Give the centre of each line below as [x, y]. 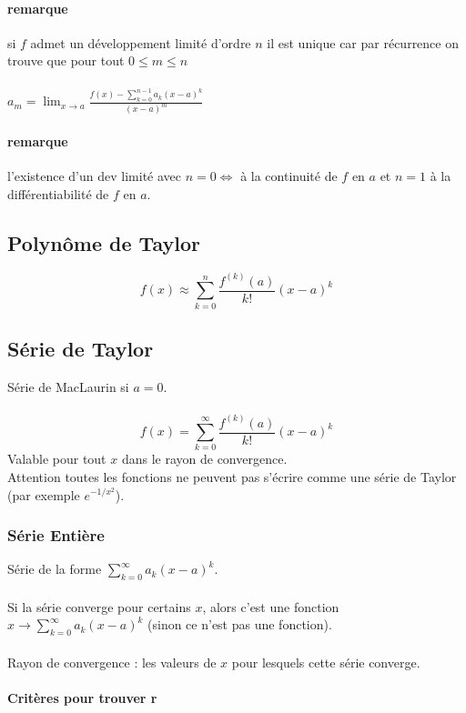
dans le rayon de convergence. [204, 459]
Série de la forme [55, 569]
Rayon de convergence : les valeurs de [112, 662]
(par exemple [44, 494]
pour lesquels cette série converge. [326, 662]
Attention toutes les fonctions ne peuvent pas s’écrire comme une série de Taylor [232, 476]
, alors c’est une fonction [271, 606]
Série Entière [56, 535]
